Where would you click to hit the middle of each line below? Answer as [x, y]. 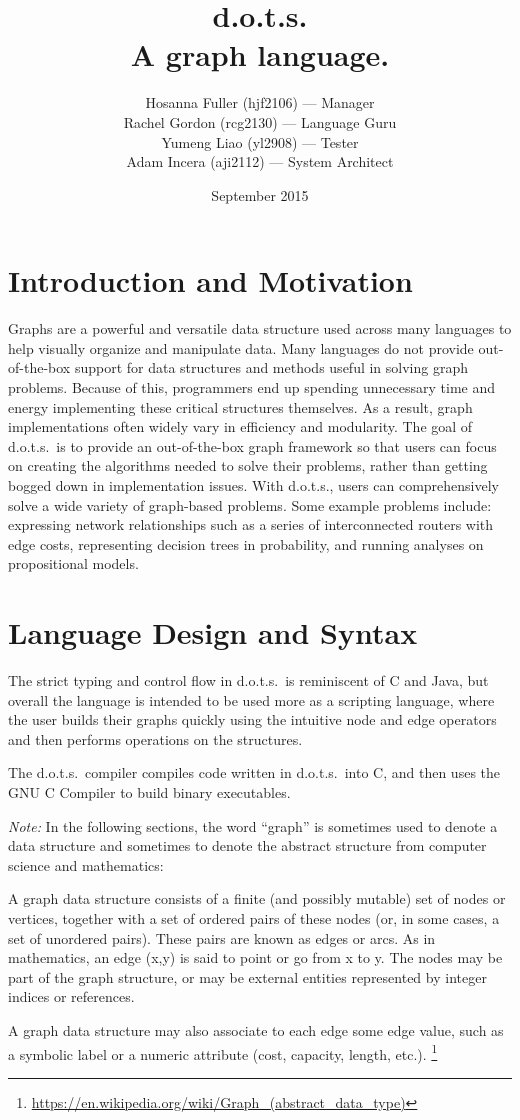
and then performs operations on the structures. [155, 738]
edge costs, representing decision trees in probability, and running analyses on [246, 543]
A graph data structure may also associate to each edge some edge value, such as [256, 1029]
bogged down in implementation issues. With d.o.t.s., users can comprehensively [254, 484]
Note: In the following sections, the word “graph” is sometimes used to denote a [253, 825]
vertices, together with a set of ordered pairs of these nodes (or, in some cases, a [254, 918]
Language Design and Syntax [213, 632]
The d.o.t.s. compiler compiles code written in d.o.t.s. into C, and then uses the [254, 772]
